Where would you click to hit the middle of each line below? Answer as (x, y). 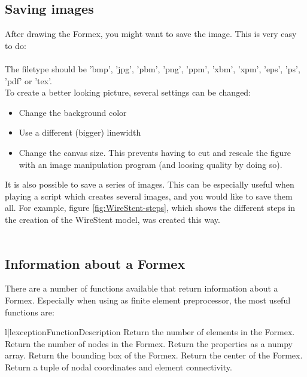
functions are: (30, 312)
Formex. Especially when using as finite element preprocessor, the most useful (148, 300)
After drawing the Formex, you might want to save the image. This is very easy (151, 34)
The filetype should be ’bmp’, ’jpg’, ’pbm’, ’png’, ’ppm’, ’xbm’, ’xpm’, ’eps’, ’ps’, (153, 68)
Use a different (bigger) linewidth (80, 132)
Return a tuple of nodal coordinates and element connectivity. (118, 367)
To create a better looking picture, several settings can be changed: (128, 92)
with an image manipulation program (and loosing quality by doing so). (151, 164)
